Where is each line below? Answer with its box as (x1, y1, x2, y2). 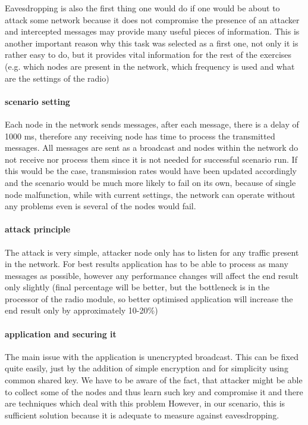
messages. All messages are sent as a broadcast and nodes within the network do (5, 141, 298, 154)
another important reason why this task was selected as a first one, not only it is (5, 36, 298, 49)
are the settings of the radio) (5, 72, 109, 84)
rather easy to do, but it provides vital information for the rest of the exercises (5, 48, 292, 61)
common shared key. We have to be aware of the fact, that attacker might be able (5, 374, 303, 386)
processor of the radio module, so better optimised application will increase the (5, 292, 293, 305)
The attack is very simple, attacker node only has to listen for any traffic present (5, 246, 299, 258)
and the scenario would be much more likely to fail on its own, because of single (5, 176, 296, 188)
